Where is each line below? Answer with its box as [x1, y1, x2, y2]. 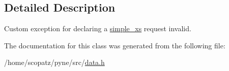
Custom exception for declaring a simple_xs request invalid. [4, 23, 191, 34]
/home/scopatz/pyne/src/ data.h [4, 57, 105, 67]
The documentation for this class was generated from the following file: [4, 40, 225, 50]
